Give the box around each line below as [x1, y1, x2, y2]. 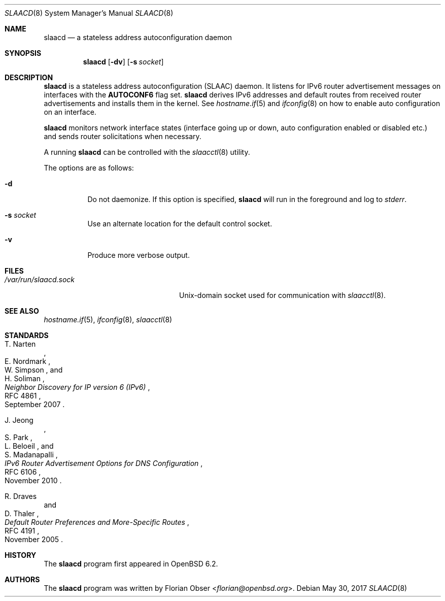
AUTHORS [5, 575, 40, 584]
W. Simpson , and [5, 365, 63, 374]
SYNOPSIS [5, 49, 42, 57]
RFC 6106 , [5, 468, 41, 476]
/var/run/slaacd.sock [5, 275, 75, 284]
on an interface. [44, 108, 96, 116]
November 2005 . [5, 535, 63, 544]
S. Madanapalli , [5, 450, 58, 459]
